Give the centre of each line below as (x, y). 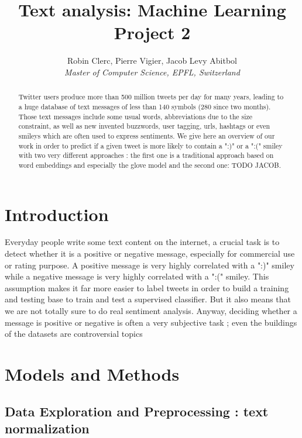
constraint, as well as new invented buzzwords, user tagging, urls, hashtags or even (144, 126)
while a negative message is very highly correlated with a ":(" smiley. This (137, 276)
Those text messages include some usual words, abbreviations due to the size (135, 116)
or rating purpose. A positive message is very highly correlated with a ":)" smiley (150, 265)
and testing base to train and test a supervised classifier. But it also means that (148, 299)
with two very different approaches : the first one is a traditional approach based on (146, 155)
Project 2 (152, 32)
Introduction (57, 214)
